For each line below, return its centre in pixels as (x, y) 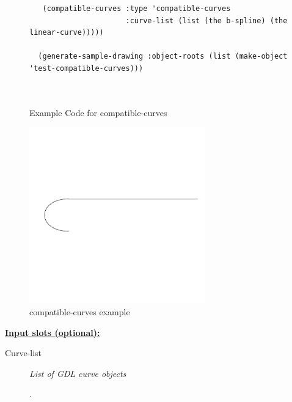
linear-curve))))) (67, 33)
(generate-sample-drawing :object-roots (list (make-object (163, 57)
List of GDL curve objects (78, 373)
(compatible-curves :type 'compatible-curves (137, 9)
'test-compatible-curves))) (86, 68)
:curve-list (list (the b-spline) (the (206, 20)
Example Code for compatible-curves (98, 112)
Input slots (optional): (53, 332)
